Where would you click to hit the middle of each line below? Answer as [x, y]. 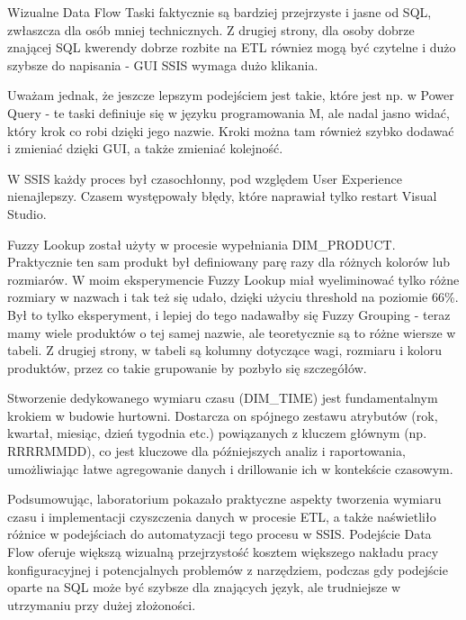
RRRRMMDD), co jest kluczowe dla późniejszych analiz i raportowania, [206, 451]
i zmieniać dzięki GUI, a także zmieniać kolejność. [145, 148]
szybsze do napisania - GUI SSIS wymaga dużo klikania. [163, 64]
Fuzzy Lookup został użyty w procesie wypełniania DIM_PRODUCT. [202, 244]
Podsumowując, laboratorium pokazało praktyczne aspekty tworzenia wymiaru [224, 499]
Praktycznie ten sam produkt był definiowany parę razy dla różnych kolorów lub [229, 262]
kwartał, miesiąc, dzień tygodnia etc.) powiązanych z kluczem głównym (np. [217, 433]
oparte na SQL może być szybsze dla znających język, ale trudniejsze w [204, 587]
